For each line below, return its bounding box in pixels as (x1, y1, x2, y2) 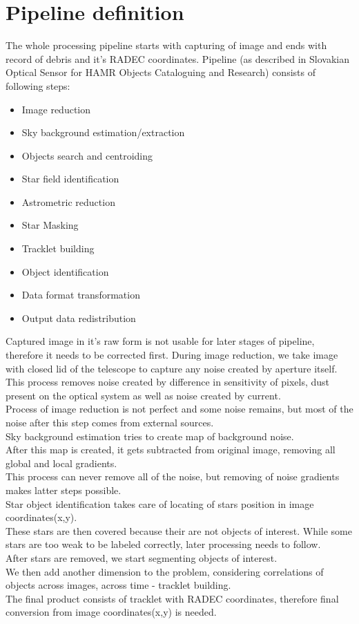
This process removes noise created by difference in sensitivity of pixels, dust (6, 375, 330, 389)
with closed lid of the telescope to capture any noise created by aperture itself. (6, 361, 338, 375)
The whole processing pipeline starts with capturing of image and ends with (6, 38, 327, 53)
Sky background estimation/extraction (21, 125, 185, 140)
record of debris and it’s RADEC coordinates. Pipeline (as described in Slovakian (6, 51, 350, 66)
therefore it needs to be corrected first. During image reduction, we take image (6, 348, 338, 362)
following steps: (6, 78, 70, 93)
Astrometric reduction (21, 194, 115, 209)
